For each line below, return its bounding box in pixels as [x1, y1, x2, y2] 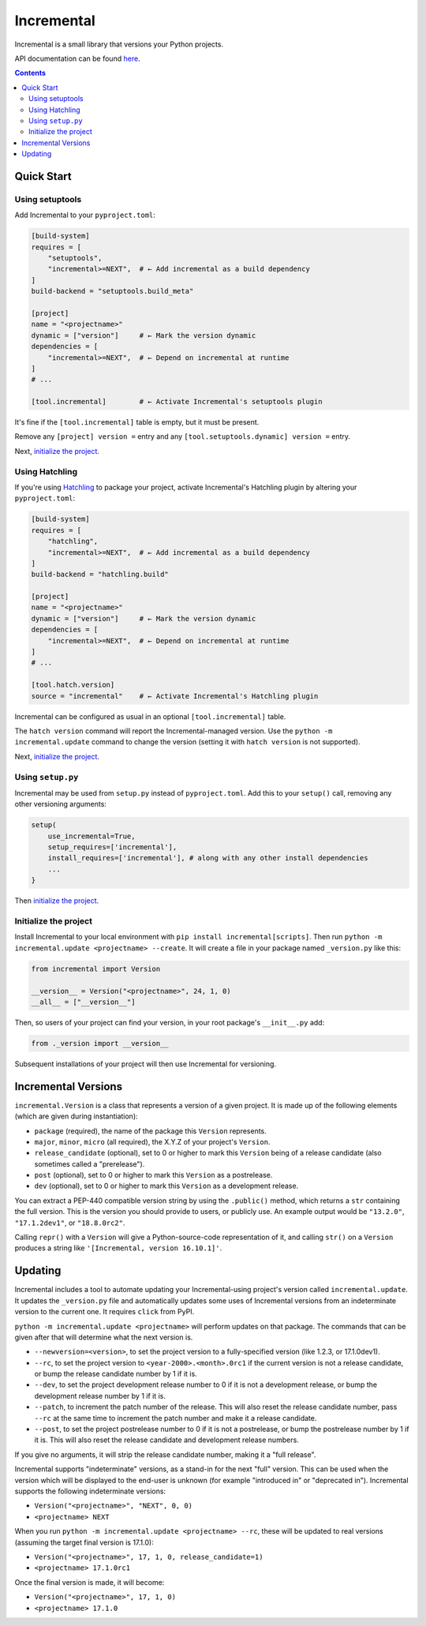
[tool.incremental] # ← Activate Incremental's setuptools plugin [31, 397, 323, 406]
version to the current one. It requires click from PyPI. [14, 1307, 195, 1317]
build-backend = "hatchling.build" [31, 570, 169, 579]
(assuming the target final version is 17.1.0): [14, 1538, 154, 1547]
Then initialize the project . [14, 896, 99, 905]
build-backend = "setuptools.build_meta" [31, 287, 194, 296]
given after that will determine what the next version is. [14, 1332, 193, 1342]
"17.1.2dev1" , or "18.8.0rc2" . [14, 1218, 125, 1227]
